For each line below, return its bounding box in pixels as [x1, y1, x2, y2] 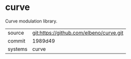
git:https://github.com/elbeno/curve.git [32, 29, 123, 36]
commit [7, 37, 25, 44]
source [7, 29, 24, 36]
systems [7, 45, 27, 52]
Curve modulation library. [5, 18, 57, 24]
